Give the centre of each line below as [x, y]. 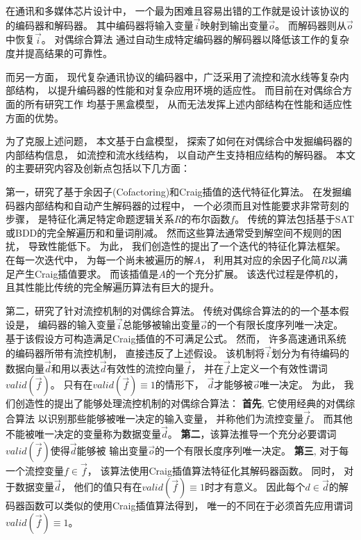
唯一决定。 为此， [300, 384]
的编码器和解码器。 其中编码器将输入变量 [100, 25]
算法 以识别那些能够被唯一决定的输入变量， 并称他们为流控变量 [159, 419]
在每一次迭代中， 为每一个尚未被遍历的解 [100, 259]
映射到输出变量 [234, 25]
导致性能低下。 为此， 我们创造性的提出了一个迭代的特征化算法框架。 [187, 246]
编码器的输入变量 [77, 325]
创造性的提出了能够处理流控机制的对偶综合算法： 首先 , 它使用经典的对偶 [180, 403]
